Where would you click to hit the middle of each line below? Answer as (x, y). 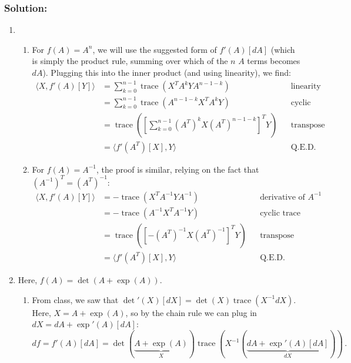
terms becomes (274, 61)
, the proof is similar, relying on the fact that (178, 169)
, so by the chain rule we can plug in (191, 312)
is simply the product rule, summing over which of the (130, 61)
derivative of (283, 197)
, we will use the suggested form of (155, 49)
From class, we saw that (75, 299)
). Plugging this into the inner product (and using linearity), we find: (167, 72)
